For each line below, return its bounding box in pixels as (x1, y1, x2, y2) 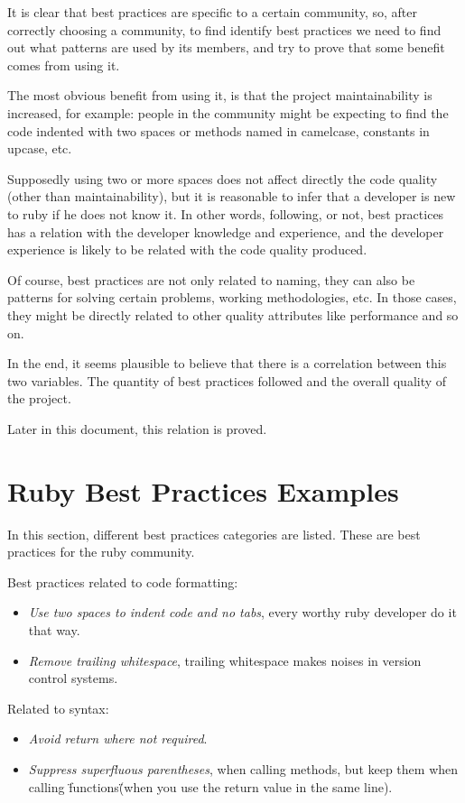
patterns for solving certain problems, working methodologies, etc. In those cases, (7, 288, 457, 307)
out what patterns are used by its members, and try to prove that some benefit (7, 38, 445, 57)
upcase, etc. (7, 139, 72, 158)
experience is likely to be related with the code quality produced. (7, 240, 367, 259)
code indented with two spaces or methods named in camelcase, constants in (7, 121, 430, 140)
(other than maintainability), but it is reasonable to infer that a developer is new (7, 187, 456, 206)
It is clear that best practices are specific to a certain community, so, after (7, 3, 417, 21)
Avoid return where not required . (28, 729, 208, 748)
